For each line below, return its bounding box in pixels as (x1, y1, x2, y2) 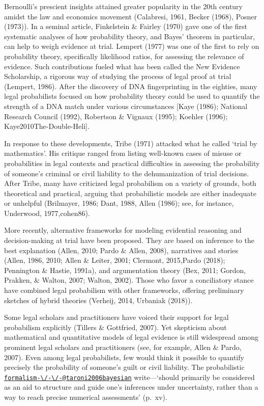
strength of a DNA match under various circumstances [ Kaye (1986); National (4, 100, 248, 111)
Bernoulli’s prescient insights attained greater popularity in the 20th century (4, 1, 243, 11)
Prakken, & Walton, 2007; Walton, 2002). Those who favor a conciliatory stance (4, 275, 254, 285)
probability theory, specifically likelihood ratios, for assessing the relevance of (4, 50, 244, 61)
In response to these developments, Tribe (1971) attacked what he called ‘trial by (4, 138, 257, 148)
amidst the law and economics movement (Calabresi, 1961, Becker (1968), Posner (4, 11, 257, 21)
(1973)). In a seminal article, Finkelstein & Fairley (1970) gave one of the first (4, 21, 247, 32)
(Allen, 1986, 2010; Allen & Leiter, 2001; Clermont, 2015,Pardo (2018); (4, 255, 225, 265)
